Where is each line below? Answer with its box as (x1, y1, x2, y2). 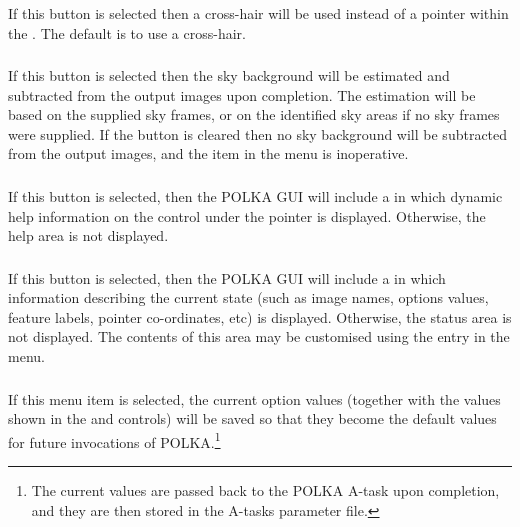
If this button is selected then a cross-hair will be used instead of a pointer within (8, 2, 509, 23)
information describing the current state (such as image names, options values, (8, 287, 489, 308)
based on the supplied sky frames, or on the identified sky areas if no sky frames (8, 104, 500, 125)
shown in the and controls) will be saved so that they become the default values (8, 408, 497, 429)
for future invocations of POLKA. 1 (8, 428, 221, 452)
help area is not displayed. (8, 225, 169, 246)
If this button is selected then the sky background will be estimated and (8, 65, 450, 86)
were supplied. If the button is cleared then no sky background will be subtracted (8, 123, 508, 144)
